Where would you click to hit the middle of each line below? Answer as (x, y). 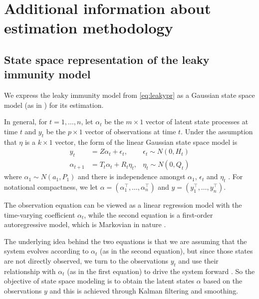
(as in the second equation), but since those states (176, 251)
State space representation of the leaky (107, 59)
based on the (223, 281)
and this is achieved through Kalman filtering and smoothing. (144, 290)
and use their (198, 260)
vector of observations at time (130, 131)
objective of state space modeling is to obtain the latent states (99, 281)
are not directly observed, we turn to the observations (86, 260)
